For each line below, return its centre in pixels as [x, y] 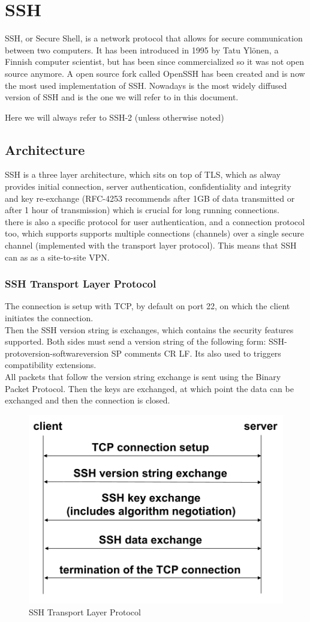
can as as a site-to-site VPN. [57, 257]
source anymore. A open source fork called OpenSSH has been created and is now [155, 73]
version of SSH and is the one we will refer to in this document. [122, 97]
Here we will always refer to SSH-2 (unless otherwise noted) [115, 117]
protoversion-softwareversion [57, 353]
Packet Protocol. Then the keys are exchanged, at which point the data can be [149, 388]
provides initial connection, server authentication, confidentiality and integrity [148, 186]
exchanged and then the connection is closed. [88, 400]
